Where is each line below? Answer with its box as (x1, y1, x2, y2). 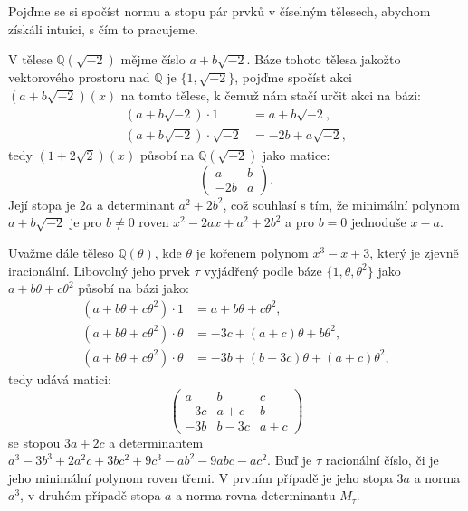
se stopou (8, 432, 61, 451)
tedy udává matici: (8, 369, 111, 388)
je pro (69, 213, 102, 232)
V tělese (8, 50, 53, 69)
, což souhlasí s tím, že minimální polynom (223, 194, 461, 213)
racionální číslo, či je (325, 450, 439, 469)
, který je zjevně (369, 243, 459, 262)
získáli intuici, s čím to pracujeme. (8, 19, 198, 38)
